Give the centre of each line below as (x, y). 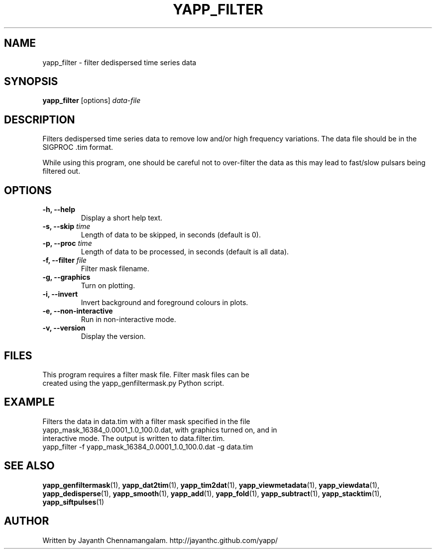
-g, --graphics (66, 277)
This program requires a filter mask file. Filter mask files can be (146, 374)
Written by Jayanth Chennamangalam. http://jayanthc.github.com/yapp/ (160, 540)
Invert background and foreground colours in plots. (164, 303)
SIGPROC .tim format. (78, 147)
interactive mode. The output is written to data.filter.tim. (134, 438)
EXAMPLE (29, 402)
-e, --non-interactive (78, 311)
